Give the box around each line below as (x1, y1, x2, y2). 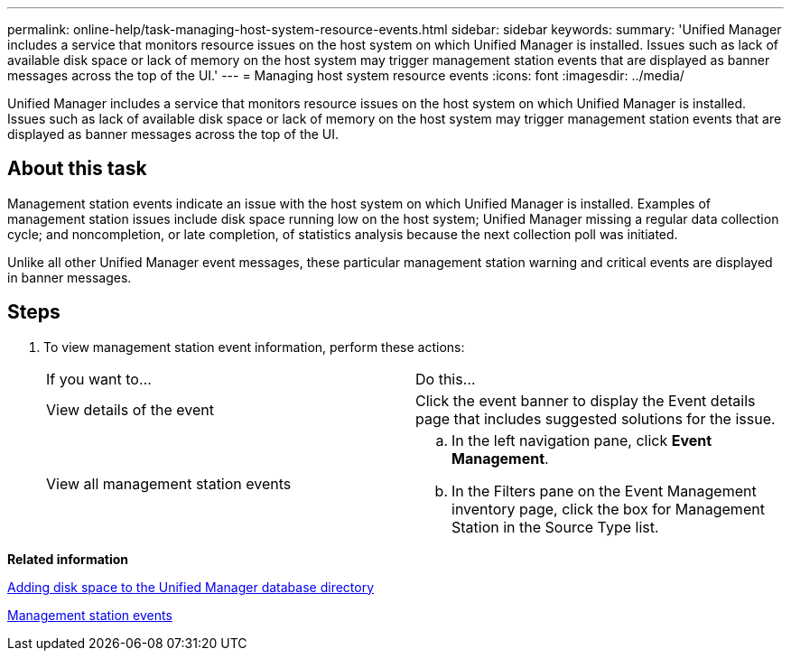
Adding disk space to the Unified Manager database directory (7, 579, 375, 595)
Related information (7, 551, 129, 567)
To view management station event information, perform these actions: (43, 338, 465, 355)
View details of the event (46, 400, 214, 419)
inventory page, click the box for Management (451, 499, 765, 518)
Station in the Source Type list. (451, 517, 659, 536)
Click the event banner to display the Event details (415, 391, 756, 410)
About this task (7, 157, 147, 181)
